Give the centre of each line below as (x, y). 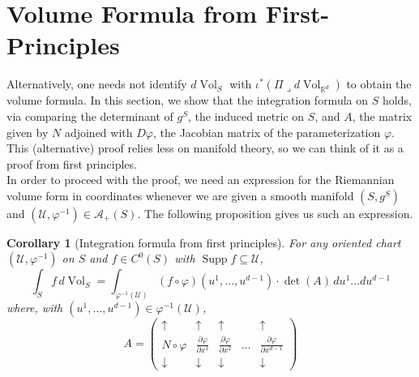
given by (28, 132)
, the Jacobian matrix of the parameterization (267, 132)
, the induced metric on (246, 116)
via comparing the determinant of (90, 116)
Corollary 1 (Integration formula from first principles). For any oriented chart (204, 242)
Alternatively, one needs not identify (97, 84)
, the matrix (382, 116)
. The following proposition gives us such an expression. (275, 213)
